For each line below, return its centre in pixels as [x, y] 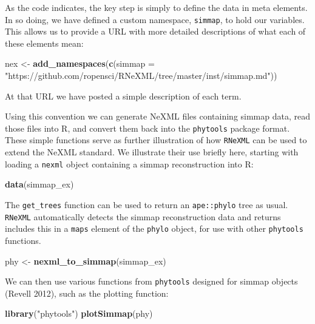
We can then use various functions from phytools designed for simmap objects [151, 281]
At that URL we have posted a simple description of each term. [123, 96]
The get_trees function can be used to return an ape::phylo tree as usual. [147, 204]
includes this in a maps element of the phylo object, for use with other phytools [154, 228]
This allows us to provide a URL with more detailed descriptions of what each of [155, 31]
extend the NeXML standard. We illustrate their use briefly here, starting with [152, 152]
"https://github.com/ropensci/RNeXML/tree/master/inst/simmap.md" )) [141, 76]
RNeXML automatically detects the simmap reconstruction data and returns [143, 216]
